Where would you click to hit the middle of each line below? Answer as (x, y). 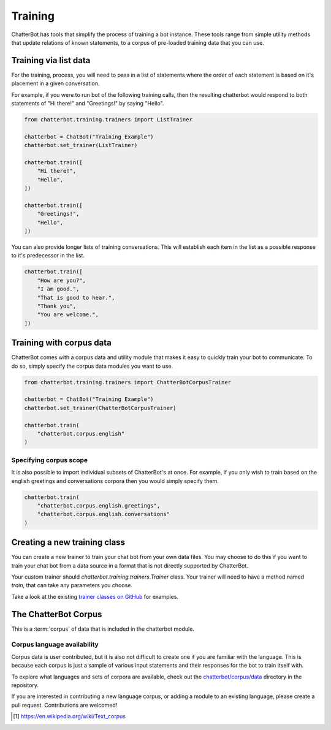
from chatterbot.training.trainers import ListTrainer (108, 120)
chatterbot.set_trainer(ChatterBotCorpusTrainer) (100, 408)
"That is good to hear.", (76, 298)
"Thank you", (57, 306)
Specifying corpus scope (50, 460)
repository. (25, 685)
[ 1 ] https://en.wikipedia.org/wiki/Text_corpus (69, 717)
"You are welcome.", (68, 315)
